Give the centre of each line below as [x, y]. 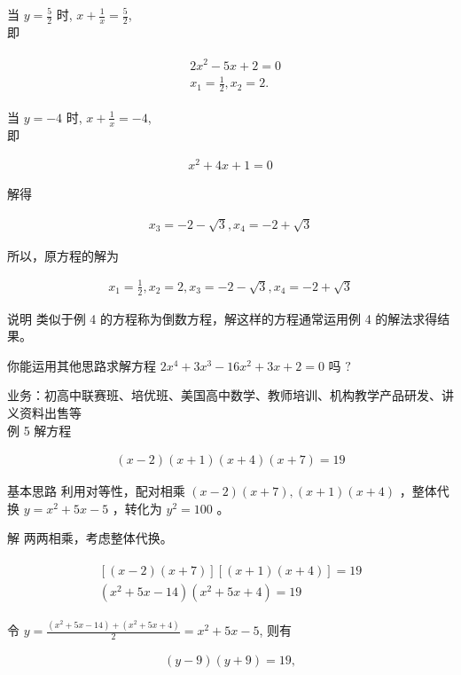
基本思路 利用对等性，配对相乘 [96, 491]
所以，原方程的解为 [63, 255]
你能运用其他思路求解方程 [82, 365]
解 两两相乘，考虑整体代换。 [90, 538]
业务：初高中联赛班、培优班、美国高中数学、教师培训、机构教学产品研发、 [224, 395]
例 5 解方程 [39, 430]
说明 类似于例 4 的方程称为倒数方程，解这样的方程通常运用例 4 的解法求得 [223, 318]
